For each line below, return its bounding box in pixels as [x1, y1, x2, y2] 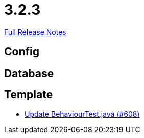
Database [4, 66, 54, 80]
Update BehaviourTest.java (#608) [25, 110, 140, 119]
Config [4, 45, 39, 58]
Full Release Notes [4, 27, 66, 37]
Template [4, 88, 53, 101]
